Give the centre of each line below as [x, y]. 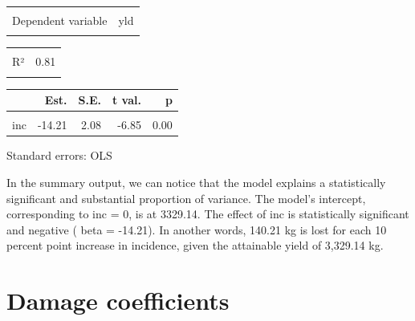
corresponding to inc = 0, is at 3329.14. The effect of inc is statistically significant [208, 214]
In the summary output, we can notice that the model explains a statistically [196, 182]
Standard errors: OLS [59, 155]
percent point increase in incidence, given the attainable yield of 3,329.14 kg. [195, 245]
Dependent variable [60, 20]
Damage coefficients [118, 301]
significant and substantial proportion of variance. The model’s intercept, [186, 198]
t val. [126, 100]
